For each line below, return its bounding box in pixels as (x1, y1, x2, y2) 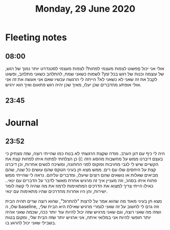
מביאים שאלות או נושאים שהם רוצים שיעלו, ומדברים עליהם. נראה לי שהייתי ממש (5, 172, 158, 178)
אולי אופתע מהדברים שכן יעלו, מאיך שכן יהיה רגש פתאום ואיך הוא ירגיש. (5, 82, 142, 88)
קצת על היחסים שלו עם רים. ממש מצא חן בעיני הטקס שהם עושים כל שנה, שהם (5, 166, 156, 173)
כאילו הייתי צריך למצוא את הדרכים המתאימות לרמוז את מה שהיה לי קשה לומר (5, 183, 154, 189)
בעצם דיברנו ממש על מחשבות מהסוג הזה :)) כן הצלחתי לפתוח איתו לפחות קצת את (5, 156, 163, 162)
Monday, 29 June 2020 (35, 3, 135, 15)
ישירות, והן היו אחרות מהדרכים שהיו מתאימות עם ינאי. (5, 188, 108, 194)
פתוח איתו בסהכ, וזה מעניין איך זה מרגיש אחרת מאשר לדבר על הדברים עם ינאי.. (5, 178, 157, 184)
